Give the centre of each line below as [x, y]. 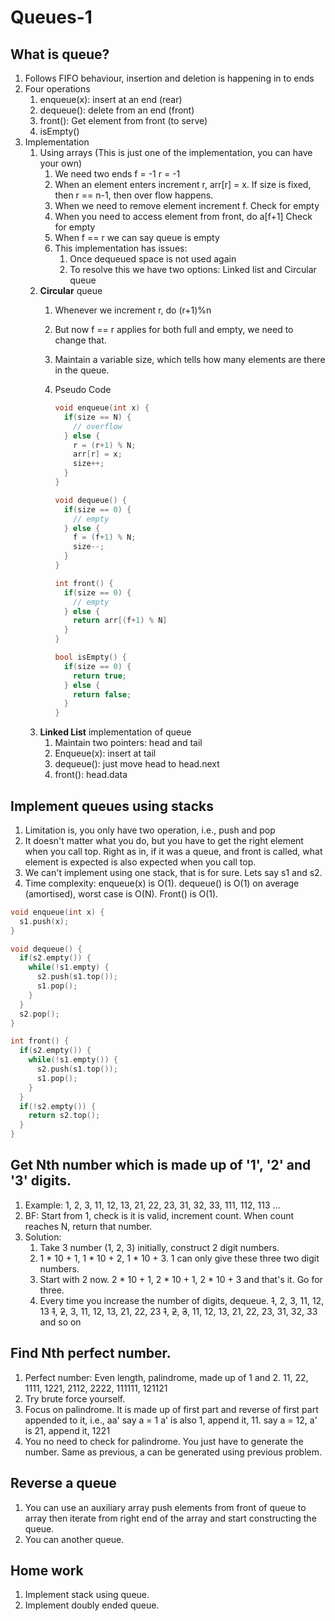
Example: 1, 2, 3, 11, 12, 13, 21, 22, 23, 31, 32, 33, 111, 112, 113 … [152, 1205]
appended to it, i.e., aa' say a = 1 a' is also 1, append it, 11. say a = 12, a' [171, 1420]
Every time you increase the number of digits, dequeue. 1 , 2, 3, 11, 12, [182, 1300]
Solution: [43, 1237]
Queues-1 [51, 17]
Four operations [57, 89]
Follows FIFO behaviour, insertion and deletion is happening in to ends [169, 78]
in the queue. [82, 370]
